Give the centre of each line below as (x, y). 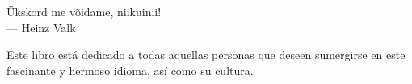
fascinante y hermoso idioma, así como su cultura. (130, 70)
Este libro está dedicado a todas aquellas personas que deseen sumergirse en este (206, 55)
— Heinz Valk (41, 27)
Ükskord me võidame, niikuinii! (84, 11)
